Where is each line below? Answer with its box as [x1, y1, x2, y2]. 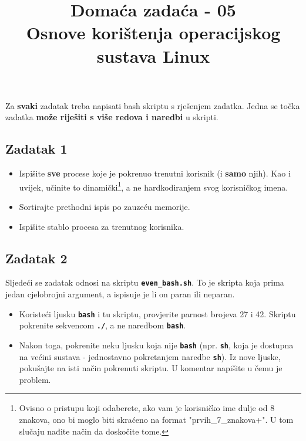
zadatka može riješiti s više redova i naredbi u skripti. [5, 111, 218, 123]
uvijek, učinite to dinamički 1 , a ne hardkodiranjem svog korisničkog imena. [19, 179, 288, 193]
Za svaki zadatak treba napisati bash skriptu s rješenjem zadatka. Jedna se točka [5, 99, 300, 111]
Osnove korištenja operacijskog [26, 21, 281, 45]
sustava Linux [96, 43, 210, 67]
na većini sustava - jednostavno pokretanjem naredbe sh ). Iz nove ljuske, [19, 350, 281, 362]
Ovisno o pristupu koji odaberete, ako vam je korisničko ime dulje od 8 [19, 402, 275, 414]
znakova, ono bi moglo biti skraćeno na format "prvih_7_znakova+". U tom [19, 413, 294, 426]
